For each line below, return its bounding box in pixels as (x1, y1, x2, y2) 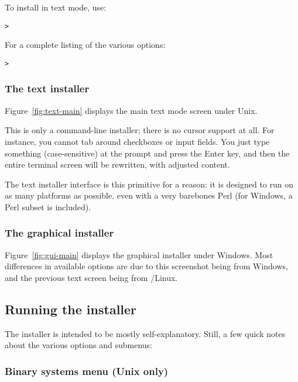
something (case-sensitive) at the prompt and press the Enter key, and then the (5, 147, 290, 159)
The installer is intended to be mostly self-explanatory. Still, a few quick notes (5, 327, 286, 339)
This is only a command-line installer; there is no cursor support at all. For (5, 124, 275, 136)
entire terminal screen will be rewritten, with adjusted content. (5, 158, 230, 171)
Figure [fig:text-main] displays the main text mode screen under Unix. (5, 104, 258, 116)
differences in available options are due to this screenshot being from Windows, (5, 260, 288, 272)
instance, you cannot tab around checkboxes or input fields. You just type (5, 135, 270, 147)
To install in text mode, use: (5, 1, 107, 13)
